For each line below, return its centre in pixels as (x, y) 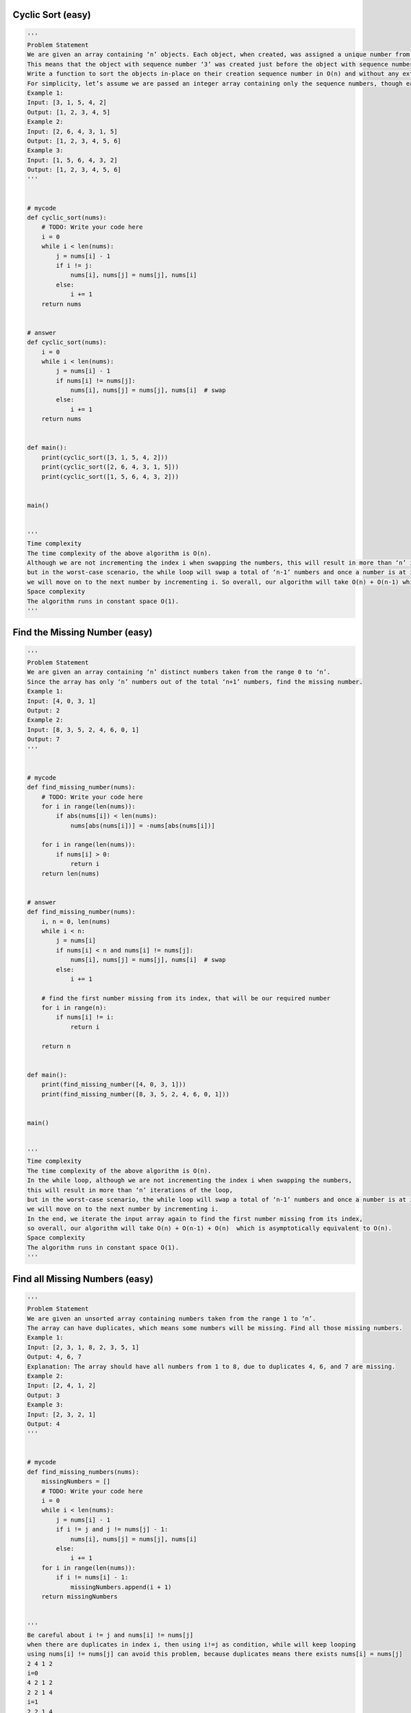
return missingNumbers (79, 1596)
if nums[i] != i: (85, 1017)
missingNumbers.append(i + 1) (121, 1587)
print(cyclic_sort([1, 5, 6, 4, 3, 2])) (110, 477)
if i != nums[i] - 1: (92, 1577)
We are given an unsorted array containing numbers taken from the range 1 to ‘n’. (172, 1318)
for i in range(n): (74, 1008)
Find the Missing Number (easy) (83, 633)
